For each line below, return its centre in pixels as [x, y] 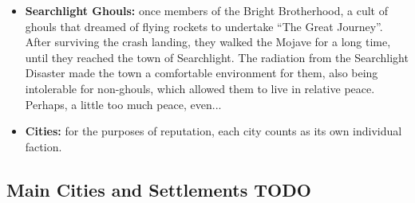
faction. [43, 146]
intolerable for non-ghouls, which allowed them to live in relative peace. [200, 88]
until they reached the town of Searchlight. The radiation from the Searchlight [217, 57]
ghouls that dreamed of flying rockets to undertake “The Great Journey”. [204, 26]
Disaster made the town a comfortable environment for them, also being [202, 73]
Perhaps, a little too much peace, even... [123, 104]
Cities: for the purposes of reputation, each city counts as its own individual [213, 131]
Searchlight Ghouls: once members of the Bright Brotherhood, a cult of [207, 10]
